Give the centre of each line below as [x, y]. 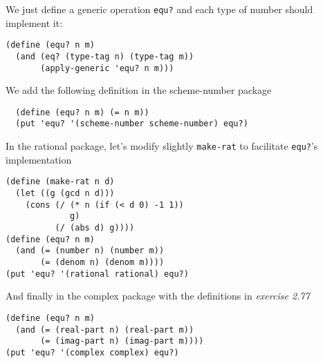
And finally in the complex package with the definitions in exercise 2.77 [158, 296]
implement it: [34, 22]
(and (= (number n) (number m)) [90, 251]
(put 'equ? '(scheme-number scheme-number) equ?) [132, 124]
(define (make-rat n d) [60, 182]
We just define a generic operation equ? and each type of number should [159, 9]
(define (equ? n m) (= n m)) [82, 112]
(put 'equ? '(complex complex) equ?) [92, 352]
